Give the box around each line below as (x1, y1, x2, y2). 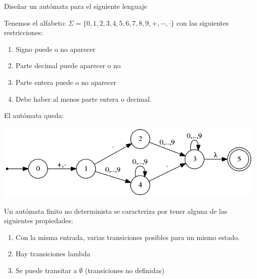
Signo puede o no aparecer (15, 43, 95, 54)
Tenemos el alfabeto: (4, 17, 66, 28)
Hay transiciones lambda (15, 248, 90, 259)
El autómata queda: (4, 110, 64, 120)
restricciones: (4, 27, 43, 38)
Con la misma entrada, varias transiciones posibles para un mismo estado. (15, 232, 240, 242)
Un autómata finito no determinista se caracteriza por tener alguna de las (4, 205, 227, 216)
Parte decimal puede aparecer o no (15, 60, 121, 71)
